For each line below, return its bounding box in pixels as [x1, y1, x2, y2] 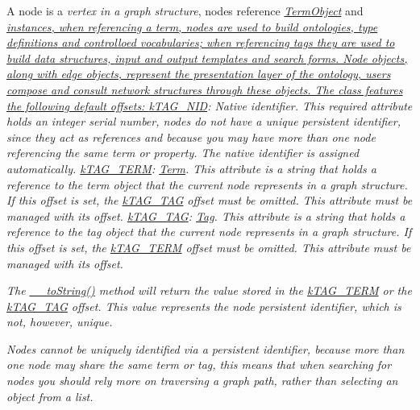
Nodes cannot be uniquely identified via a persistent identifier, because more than [6, 340, 405, 357]
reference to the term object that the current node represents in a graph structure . [6, 176, 408, 193]
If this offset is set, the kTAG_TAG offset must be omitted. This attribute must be [6, 192, 413, 209]
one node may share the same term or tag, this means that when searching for [6, 356, 392, 373]
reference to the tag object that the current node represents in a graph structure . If [6, 223, 412, 240]
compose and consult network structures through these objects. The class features [6, 81, 403, 97]
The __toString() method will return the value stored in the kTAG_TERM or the [6, 282, 412, 299]
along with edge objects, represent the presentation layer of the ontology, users [6, 65, 391, 82]
